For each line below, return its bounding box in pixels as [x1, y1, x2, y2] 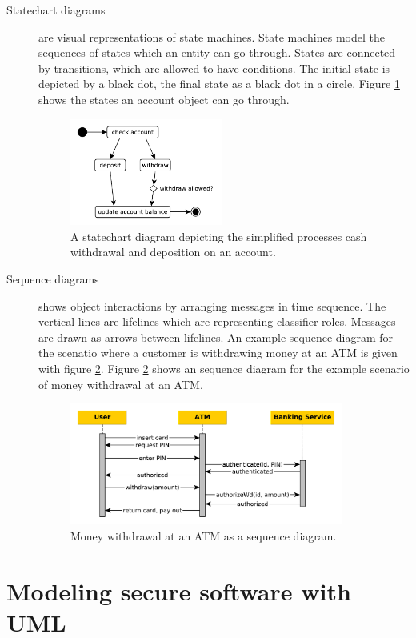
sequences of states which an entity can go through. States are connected [38, 44, 396, 61]
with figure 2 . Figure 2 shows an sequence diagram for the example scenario [38, 359, 410, 376]
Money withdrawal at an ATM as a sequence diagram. [70, 527, 337, 544]
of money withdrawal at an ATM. [38, 375, 203, 392]
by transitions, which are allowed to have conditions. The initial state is [38, 59, 390, 76]
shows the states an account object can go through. [38, 90, 290, 107]
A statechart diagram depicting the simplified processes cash [70, 227, 367, 244]
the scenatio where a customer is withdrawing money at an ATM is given [38, 344, 398, 361]
